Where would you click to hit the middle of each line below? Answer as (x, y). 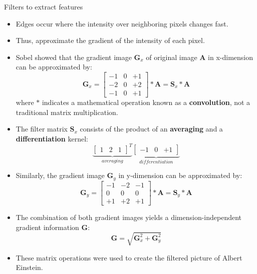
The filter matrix (42, 129)
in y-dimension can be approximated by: (180, 175)
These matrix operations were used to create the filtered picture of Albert (129, 257)
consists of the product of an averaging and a (151, 129)
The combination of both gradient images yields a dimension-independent (129, 217)
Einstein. (29, 267)
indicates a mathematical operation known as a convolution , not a (146, 102)
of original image (172, 57)
